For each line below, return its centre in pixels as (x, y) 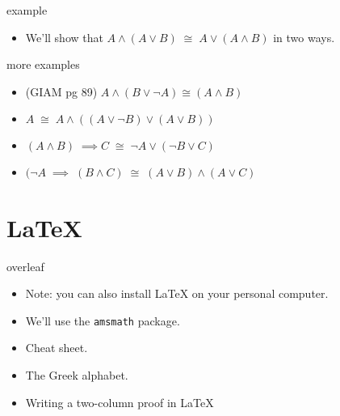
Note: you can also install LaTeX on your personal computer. (177, 293)
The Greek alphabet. (77, 374)
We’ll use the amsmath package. (103, 320)
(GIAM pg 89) (61, 91)
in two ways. (304, 37)
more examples (43, 64)
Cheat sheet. (57, 348)
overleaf (25, 266)
